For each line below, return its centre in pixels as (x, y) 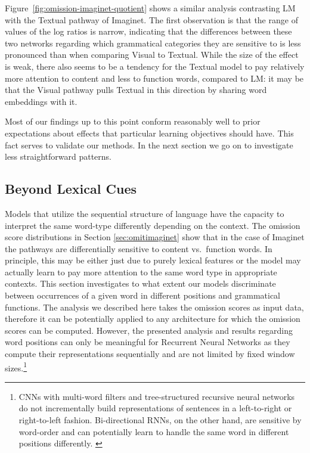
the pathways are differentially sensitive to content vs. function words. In (139, 248)
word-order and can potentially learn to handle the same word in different (154, 431)
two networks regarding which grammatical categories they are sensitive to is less (153, 43)
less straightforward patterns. (58, 156)
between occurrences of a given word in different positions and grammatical (143, 295)
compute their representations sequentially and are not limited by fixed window (150, 354)
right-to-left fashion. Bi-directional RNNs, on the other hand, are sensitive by (160, 420)
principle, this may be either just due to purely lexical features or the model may (153, 260)
